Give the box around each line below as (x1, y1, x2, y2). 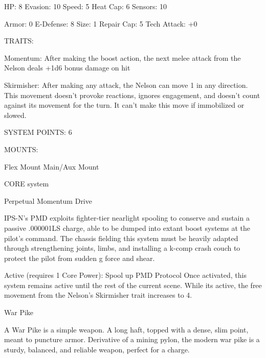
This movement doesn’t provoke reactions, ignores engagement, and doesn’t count (4, 89, 260, 100)
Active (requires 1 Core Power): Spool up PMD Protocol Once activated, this (4, 270, 247, 280)
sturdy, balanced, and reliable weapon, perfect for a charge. (4, 344, 190, 354)
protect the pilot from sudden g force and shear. (4, 252, 155, 263)
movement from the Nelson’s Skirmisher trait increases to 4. (4, 290, 192, 300)
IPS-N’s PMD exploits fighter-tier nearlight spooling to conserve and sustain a (4, 212, 250, 223)
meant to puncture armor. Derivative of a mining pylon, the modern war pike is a (4, 334, 260, 345)
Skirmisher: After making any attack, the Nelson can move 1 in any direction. (4, 79, 248, 90)
